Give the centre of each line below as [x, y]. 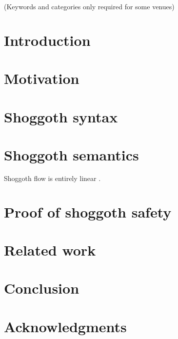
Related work [50, 250]
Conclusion [42, 288]
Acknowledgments [65, 326]
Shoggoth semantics [71, 154]
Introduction [47, 40]
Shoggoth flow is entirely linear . [52, 178]
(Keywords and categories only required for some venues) [89, 6]
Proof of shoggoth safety [88, 211]
